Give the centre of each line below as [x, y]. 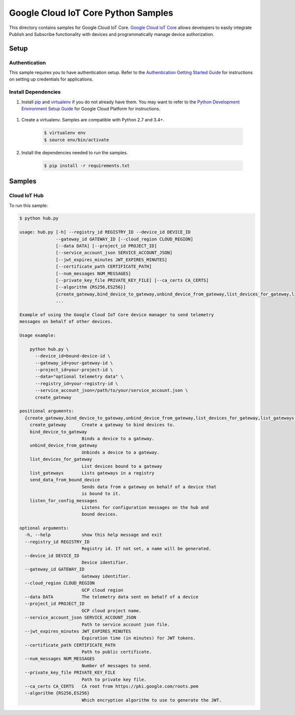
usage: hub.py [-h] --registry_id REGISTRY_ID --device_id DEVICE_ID [105, 232]
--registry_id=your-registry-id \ [76, 383]
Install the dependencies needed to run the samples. [74, 152]
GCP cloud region [102, 590]
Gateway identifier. [106, 576]
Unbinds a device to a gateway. [120, 452]
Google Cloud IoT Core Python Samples [91, 13]
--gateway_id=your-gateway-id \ [74, 363]
